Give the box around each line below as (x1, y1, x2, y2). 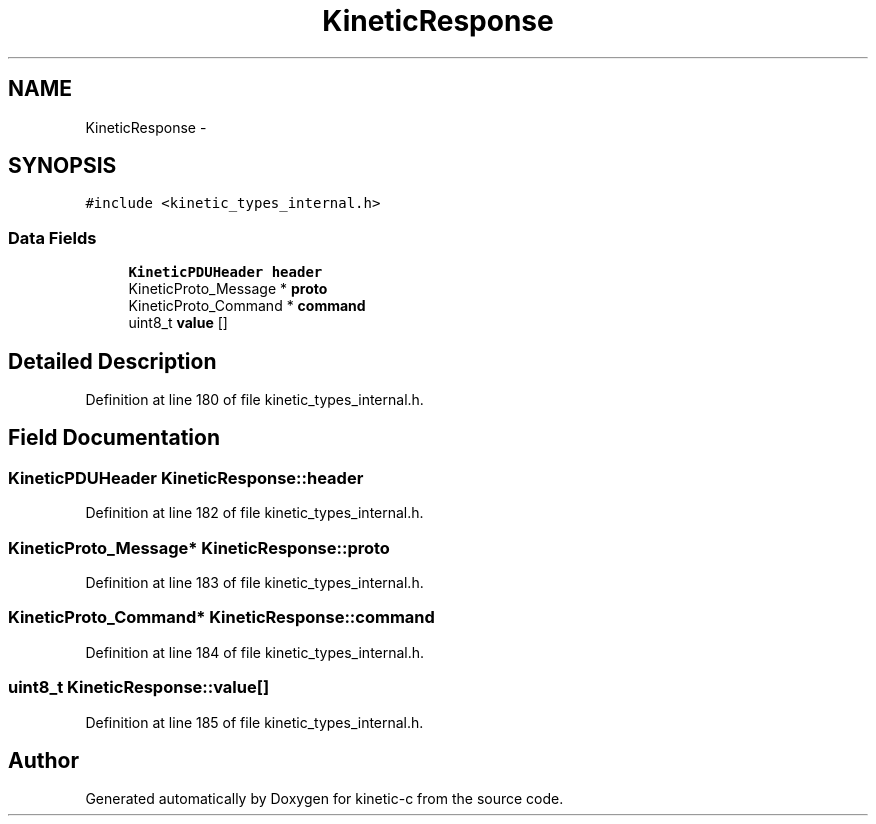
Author (8, 747, 79, 773)
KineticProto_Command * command (128, 297, 366, 315)
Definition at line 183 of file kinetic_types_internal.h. (85, 574, 424, 591)
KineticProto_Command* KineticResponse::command (8, 607, 435, 628)
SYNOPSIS (8, 153, 117, 179)
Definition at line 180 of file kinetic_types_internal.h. (85, 391, 424, 409)
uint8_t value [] (128, 314, 228, 332)
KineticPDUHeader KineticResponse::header (8, 467, 364, 488)
